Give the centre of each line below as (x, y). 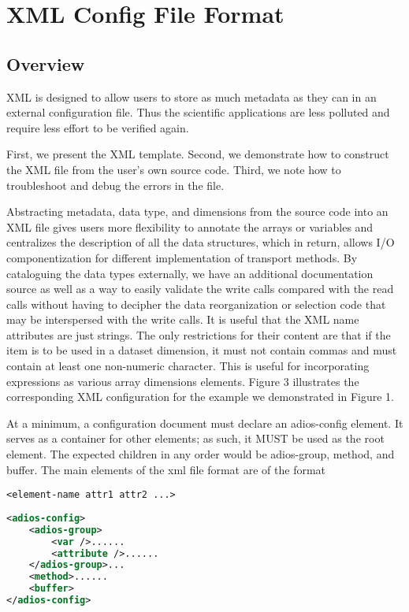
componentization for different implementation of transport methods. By (182, 257)
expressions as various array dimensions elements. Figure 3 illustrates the (183, 381)
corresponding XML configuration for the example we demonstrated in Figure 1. (200, 397)
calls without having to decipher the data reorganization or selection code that (196, 304)
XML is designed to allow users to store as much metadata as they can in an (191, 96)
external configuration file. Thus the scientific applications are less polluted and (198, 112)
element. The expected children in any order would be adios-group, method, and (201, 454)
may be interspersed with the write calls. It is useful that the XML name (183, 319)
